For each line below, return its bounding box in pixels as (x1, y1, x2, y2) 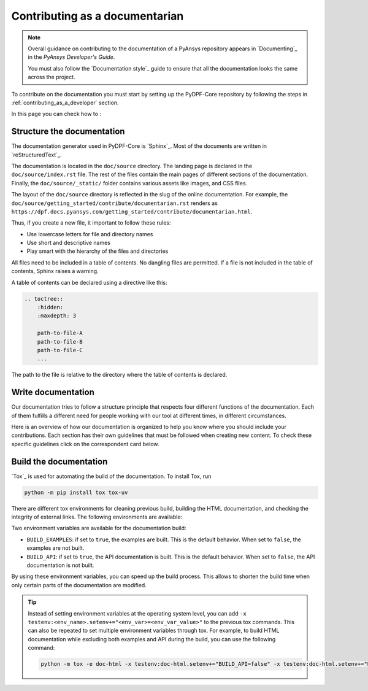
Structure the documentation (11, 126, 125, 137)
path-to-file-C (37, 347, 83, 353)
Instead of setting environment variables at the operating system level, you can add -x (28, 609, 247, 617)
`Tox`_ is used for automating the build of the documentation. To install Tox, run (11, 473, 212, 480)
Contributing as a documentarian (11, 9, 184, 23)
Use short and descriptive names (26, 239, 110, 247)
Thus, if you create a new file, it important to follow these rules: (11, 219, 171, 226)
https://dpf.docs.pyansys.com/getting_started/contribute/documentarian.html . (11, 207, 253, 215)
